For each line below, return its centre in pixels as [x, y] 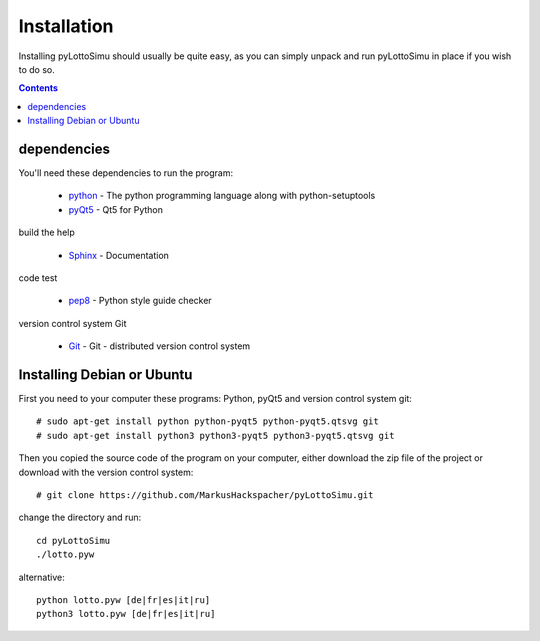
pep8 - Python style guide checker [140, 301]
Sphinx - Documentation [119, 255]
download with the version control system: [106, 472]
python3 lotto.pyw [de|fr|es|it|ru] [126, 614]
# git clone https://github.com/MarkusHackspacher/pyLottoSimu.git [205, 495]
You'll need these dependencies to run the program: [126, 173]
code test [38, 277]
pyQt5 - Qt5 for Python [116, 209]
